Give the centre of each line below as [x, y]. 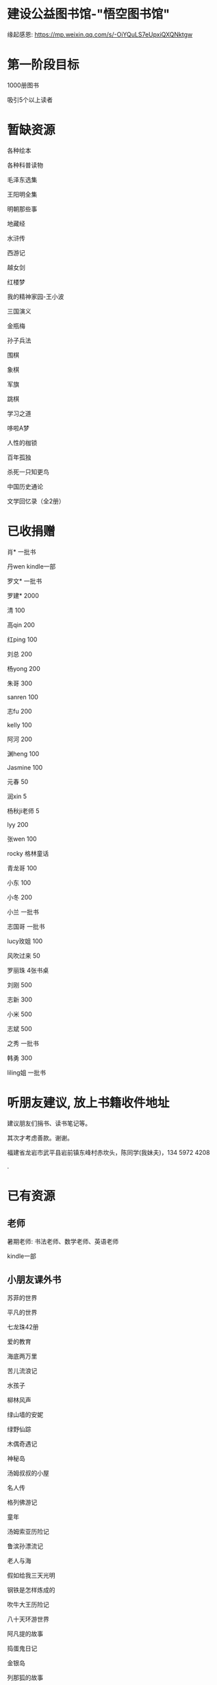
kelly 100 [20, 725]
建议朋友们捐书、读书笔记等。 [49, 1123]
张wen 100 [22, 839]
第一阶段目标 [43, 65]
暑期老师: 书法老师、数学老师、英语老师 [63, 1241]
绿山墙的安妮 [25, 1414]
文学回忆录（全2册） [36, 501]
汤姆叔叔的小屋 [28, 1473]
